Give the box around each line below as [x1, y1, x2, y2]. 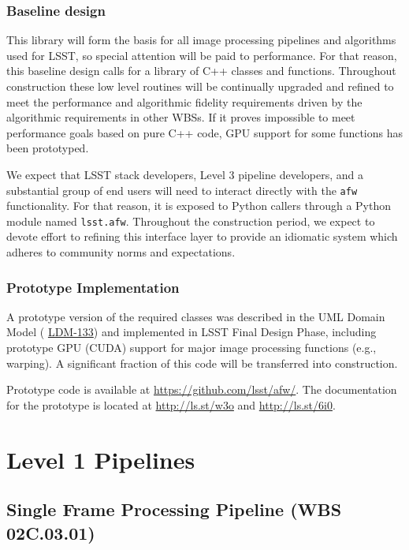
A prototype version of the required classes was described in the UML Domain [6, 308, 385, 324]
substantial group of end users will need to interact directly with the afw [6, 181, 358, 198]
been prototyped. [6, 140, 89, 156]
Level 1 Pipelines [6, 443, 195, 475]
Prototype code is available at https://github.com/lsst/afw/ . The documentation [6, 381, 397, 398]
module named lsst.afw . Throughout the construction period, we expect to [6, 212, 375, 229]
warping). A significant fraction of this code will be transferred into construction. [6, 354, 398, 371]
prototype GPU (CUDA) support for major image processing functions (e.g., [6, 339, 377, 356]
